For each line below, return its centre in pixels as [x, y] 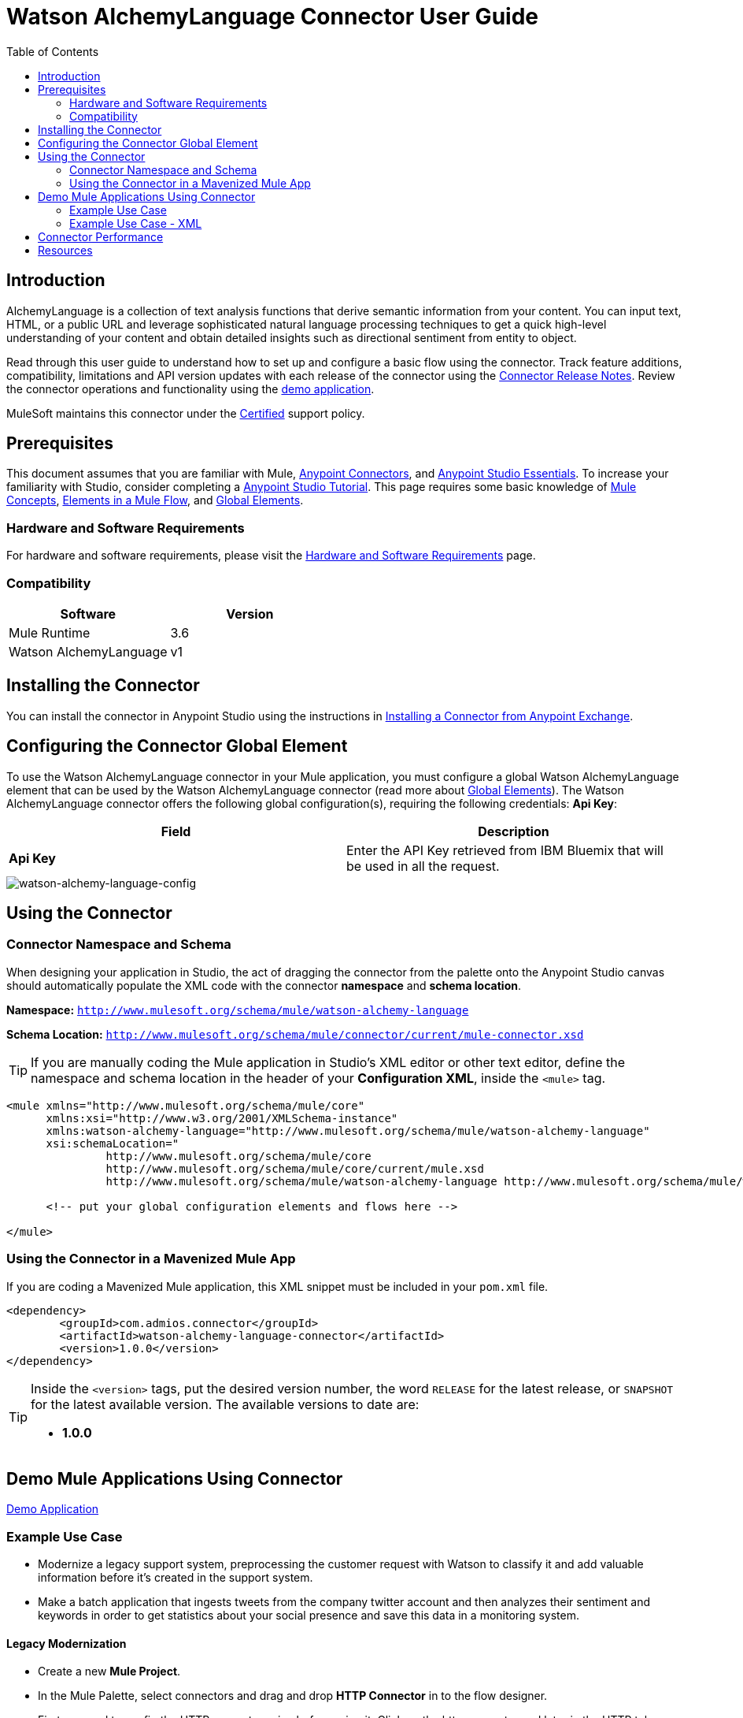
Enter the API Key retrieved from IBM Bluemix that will [505, 850]
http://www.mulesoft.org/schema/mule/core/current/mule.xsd [295, 1168]
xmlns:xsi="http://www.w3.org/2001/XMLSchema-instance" [222, 1118]
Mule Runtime [50, 632]
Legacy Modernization [67, 1643]
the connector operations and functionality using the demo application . [190, 389]
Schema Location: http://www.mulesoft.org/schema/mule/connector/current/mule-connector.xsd [295, 1034]
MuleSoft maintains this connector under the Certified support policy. [186, 413]
